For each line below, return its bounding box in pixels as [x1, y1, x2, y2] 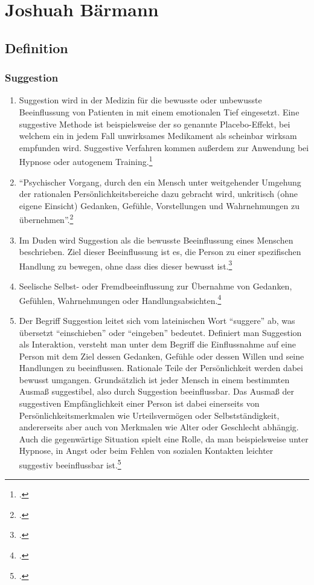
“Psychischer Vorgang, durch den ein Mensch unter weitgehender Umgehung [19, 175, 301, 188]
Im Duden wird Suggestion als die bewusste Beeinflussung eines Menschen [19, 233, 293, 246]
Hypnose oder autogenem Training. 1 [19, 154, 153, 167]
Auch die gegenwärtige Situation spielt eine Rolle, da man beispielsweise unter [19, 432, 309, 445]
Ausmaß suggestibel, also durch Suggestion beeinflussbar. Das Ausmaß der [19, 385, 295, 398]
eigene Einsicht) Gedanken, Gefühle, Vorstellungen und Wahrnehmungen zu [19, 199, 300, 212]
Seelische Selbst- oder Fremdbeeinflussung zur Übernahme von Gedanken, [19, 280, 292, 292]
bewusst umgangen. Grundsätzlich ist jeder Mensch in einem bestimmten [19, 373, 290, 386]
